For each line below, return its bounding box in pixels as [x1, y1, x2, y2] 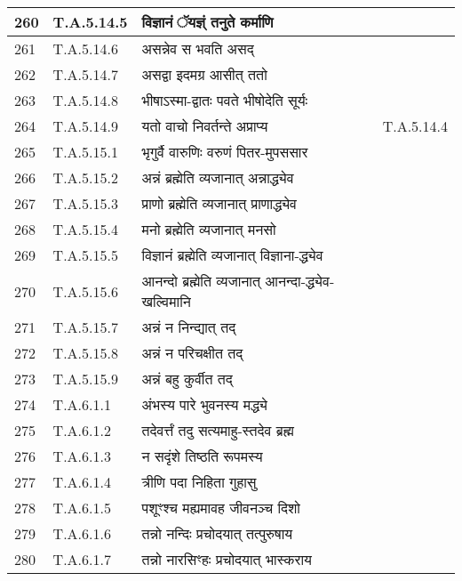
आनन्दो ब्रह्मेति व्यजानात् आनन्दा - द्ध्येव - [141, 270, 335, 291]
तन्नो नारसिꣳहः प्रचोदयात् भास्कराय [141, 549, 312, 569]
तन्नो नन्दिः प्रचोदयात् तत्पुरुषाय [141, 523, 293, 544]
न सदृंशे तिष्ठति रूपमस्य [141, 446, 263, 466]
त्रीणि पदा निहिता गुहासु [141, 472, 257, 492]
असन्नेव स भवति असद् [141, 38, 254, 59]
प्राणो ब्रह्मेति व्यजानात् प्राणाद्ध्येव [141, 193, 297, 214]
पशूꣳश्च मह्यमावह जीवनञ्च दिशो [141, 497, 300, 518]
